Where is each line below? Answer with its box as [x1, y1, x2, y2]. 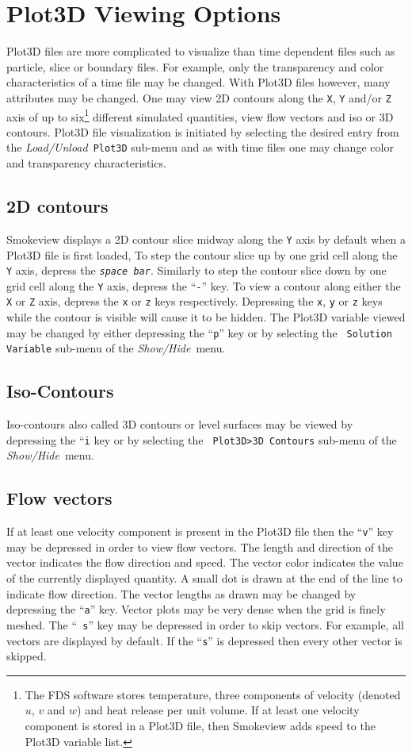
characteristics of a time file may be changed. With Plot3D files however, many [6, 74, 391, 90]
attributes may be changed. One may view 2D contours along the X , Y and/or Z [6, 89, 391, 106]
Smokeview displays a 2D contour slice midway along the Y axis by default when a [6, 230, 406, 247]
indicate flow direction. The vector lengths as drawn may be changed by [6, 585, 357, 602]
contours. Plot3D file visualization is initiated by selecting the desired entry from [6, 123, 399, 140]
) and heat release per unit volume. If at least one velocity [77, 702, 360, 718]
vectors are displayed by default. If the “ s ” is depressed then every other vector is [6, 632, 402, 648]
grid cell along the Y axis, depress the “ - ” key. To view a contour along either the [6, 277, 401, 294]
